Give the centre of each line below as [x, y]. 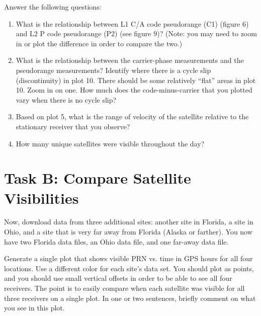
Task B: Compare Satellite [98, 178]
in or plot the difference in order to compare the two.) [99, 43]
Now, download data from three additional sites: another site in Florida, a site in [129, 222]
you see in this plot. [34, 308]
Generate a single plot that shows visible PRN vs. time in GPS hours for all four [128, 258]
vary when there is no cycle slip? [66, 99]
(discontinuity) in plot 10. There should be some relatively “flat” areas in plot [136, 80]
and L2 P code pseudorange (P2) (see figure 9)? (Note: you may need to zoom [136, 33]
